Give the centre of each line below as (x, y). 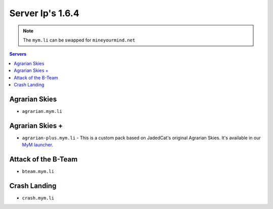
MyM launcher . (37, 145)
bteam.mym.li (38, 171)
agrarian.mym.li (42, 111)
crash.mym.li (38, 198)
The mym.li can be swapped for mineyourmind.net (79, 40)
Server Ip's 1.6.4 (44, 13)
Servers (18, 54)
